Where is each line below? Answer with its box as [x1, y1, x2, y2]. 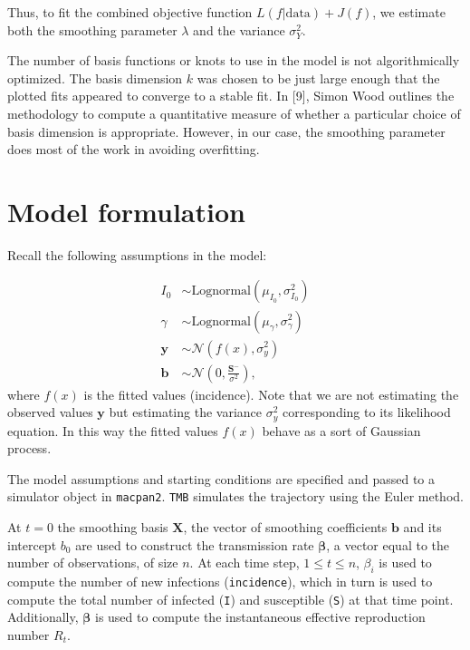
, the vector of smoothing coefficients [183, 518, 388, 537]
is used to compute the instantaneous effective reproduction [94, 607, 426, 626]
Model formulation [7, 192, 245, 229]
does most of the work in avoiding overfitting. [7, 140, 260, 159]
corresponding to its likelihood [283, 403, 451, 422]
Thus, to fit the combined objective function [7, 3, 253, 21]
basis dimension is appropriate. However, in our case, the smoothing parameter [7, 121, 446, 141]
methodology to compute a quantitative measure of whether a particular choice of [7, 103, 461, 122]
